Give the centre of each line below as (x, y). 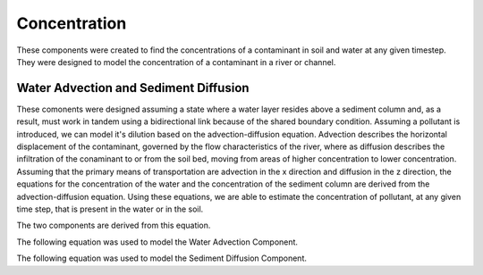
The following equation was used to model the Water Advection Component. (157, 242)
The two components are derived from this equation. (114, 225)
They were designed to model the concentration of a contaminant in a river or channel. (176, 62)
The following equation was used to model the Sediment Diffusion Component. (162, 258)
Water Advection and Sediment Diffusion (133, 88)
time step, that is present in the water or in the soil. (110, 209)
